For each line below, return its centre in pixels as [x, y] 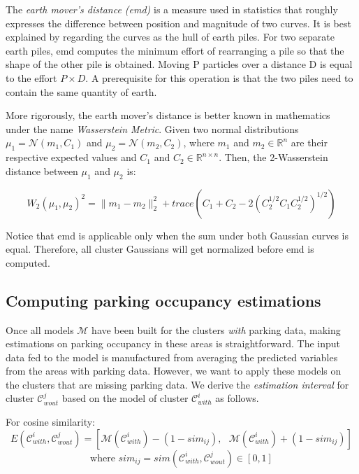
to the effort [31, 77]
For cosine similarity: [50, 422]
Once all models [40, 329]
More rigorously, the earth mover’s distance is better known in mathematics [168, 115]
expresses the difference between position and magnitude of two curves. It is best [178, 23]
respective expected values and [71, 157]
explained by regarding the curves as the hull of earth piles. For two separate [170, 37]
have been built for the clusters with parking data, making [216, 329]
